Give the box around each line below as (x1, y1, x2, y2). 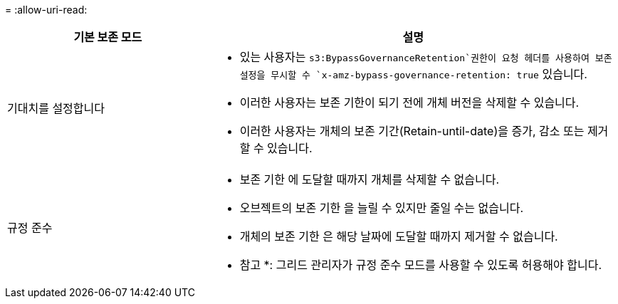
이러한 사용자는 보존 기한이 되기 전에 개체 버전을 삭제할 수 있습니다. (239, 95, 580, 110)
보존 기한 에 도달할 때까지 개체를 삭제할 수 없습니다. (239, 172, 500, 187)
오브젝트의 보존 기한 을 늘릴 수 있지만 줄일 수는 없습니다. (239, 201, 524, 215)
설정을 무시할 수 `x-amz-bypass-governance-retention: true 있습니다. (239, 67, 587, 81)
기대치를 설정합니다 (7, 101, 105, 115)
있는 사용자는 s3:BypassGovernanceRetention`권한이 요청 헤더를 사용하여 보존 (239, 50, 612, 64)
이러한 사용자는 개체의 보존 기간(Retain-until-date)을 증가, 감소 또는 (239, 124, 585, 138)
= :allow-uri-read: (5, 4, 88, 16)
